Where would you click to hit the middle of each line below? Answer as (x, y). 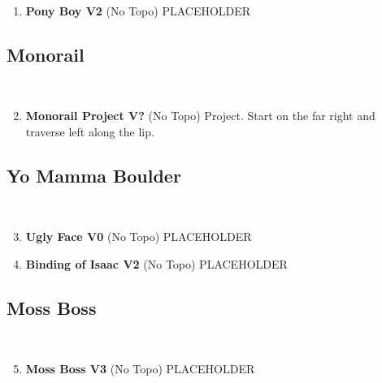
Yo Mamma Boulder (94, 175)
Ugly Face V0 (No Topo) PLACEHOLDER (139, 237)
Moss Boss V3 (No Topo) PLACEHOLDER (140, 369)
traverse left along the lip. (90, 131)
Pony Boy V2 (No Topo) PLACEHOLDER (138, 11)
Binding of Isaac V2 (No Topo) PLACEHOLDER (156, 263)
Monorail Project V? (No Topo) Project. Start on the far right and (200, 116)
